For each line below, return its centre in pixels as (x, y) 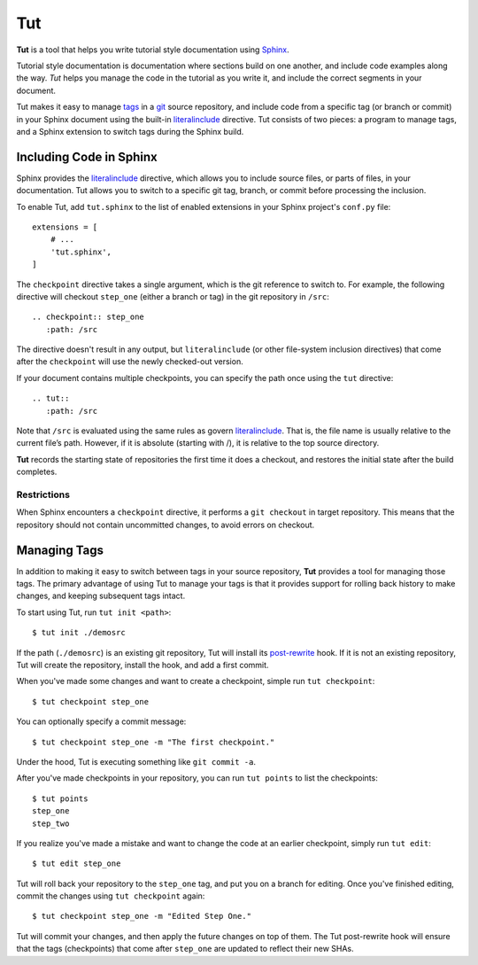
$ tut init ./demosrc (79, 633)
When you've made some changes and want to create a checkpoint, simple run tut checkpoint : (196, 681)
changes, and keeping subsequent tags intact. (101, 596)
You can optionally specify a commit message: (101, 721)
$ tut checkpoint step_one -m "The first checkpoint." (154, 742)
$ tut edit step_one (77, 864)
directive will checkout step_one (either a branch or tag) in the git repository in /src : (173, 296)
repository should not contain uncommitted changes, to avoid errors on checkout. (166, 525)
